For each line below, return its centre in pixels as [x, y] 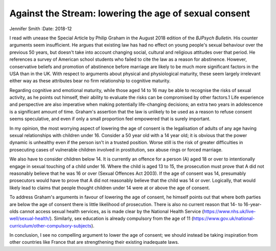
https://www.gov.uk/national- [224, 219]
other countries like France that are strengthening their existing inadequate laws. [94, 242]
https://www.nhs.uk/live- [230, 211]
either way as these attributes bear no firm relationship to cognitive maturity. [90, 81]
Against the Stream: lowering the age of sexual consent [130, 13]
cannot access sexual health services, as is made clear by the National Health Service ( [112, 211]
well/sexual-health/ [30, 219]
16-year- [252, 204]
